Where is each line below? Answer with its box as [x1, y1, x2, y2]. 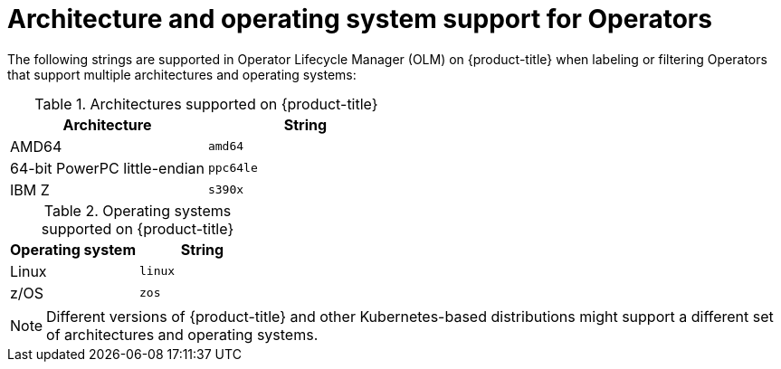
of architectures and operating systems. [46, 325, 319, 344]
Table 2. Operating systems [43, 201, 232, 220]
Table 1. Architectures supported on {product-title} [34, 94, 378, 113]
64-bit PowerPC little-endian [10, 158, 205, 177]
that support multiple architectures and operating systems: [7, 66, 357, 82]
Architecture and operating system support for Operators [7, 4, 712, 34]
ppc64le [207, 161, 258, 175]
